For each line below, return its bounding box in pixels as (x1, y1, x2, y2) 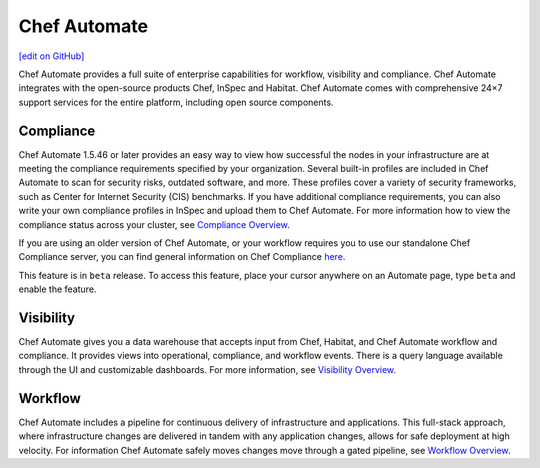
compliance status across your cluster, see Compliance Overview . (18, 218, 290, 230)
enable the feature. (18, 283, 97, 295)
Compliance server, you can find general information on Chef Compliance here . (18, 251, 346, 263)
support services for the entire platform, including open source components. (18, 96, 334, 108)
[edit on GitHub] (18, 50, 85, 62)
